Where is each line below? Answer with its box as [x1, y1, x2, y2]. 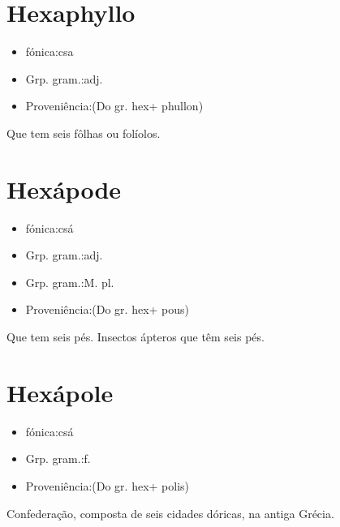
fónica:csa [25, 43, 74, 60]
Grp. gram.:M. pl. [25, 273, 114, 290]
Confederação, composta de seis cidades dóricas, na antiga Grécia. [6, 504, 334, 521]
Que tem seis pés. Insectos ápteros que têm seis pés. [6, 328, 265, 345]
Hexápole [6, 375, 114, 409]
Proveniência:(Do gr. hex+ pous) [25, 301, 190, 318]
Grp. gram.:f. [25, 450, 91, 467]
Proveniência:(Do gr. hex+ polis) [25, 477, 190, 494]
